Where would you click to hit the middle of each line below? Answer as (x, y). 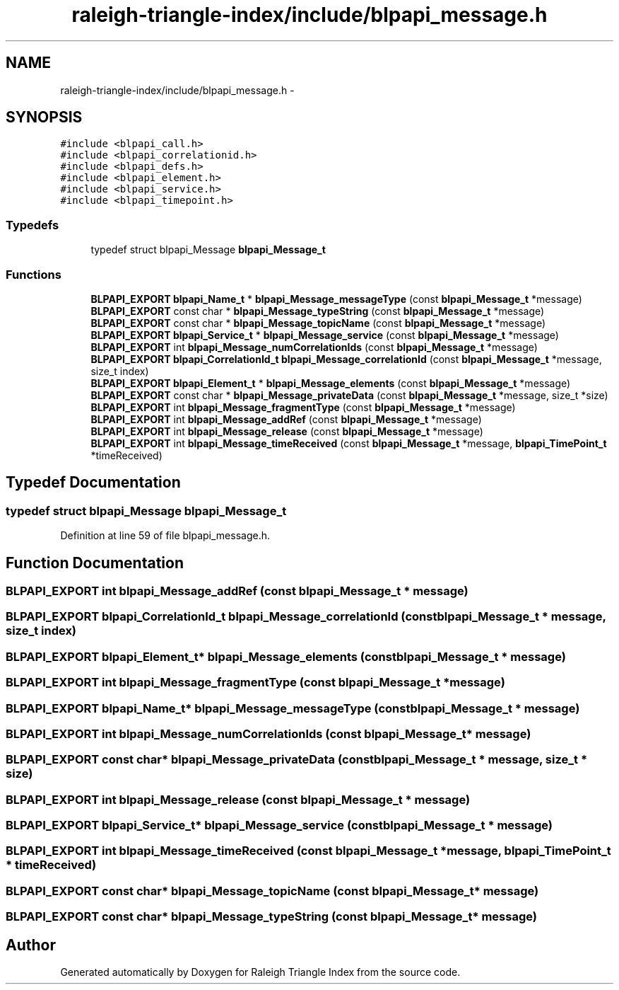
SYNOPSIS (44, 117)
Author (31, 945)
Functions (34, 274)
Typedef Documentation (93, 483)
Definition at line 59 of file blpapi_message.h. (165, 536)
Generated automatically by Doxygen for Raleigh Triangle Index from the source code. (260, 972)
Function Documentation (95, 563)
